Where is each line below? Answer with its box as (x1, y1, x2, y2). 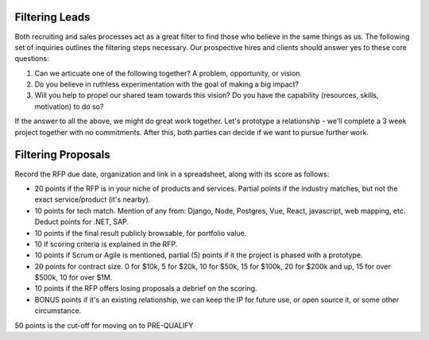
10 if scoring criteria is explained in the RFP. (34, 239, 178, 249)
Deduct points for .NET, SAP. (34, 217, 129, 226)
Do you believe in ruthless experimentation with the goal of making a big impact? (34, 79, 300, 89)
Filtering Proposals (14, 148, 110, 162)
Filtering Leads (14, 10, 91, 24)
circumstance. (34, 306, 82, 315)
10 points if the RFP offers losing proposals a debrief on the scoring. (34, 284, 257, 293)
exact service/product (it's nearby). (34, 195, 151, 204)
